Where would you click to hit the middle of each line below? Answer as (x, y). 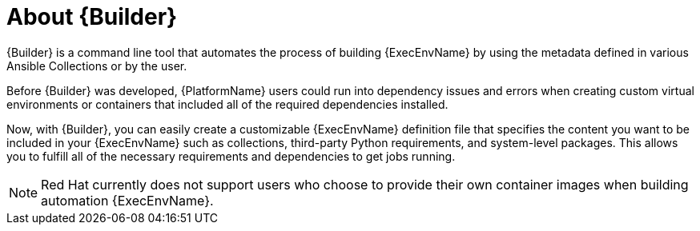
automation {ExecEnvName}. (127, 200)
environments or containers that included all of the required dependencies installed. (227, 104)
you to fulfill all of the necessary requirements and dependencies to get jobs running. (231, 156)
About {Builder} (92, 17)
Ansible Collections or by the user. (97, 66)
